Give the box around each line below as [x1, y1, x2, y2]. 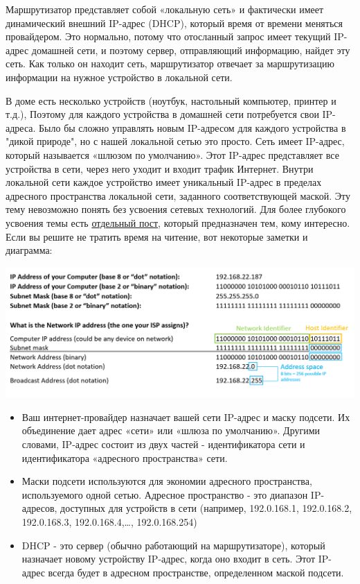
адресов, [21, 501, 57, 515]
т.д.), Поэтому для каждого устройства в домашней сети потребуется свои [6, 107, 319, 121]
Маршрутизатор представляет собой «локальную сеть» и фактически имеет [6, 2, 324, 16]
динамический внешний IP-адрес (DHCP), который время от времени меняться [6, 15, 343, 30]
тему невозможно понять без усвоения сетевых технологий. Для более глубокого [6, 202, 346, 216]
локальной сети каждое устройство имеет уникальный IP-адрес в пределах [6, 175, 322, 189]
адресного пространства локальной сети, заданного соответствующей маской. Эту [6, 188, 350, 203]
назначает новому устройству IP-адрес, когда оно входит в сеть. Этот [21, 551, 316, 566]
